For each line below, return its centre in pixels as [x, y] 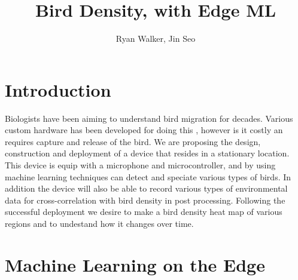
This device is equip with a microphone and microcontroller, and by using [140, 165]
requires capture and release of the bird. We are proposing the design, [133, 141]
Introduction [58, 89]
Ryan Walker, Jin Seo [156, 39]
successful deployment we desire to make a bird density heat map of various [144, 212]
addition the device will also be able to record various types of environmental [146, 188]
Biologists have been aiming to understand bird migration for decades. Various [149, 118]
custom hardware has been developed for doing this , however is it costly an [144, 130]
